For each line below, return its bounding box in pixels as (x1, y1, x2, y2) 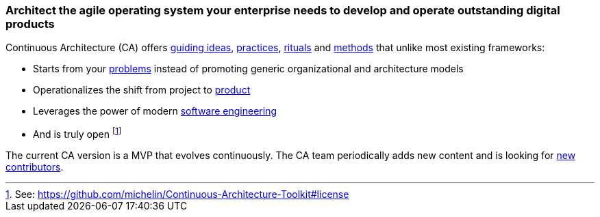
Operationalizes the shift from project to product (33, 84, 251, 96)
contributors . (5, 161, 64, 173)
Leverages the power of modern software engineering (33, 105, 277, 117)
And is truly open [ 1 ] (33, 126, 122, 141)
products (5, 17, 55, 31)
